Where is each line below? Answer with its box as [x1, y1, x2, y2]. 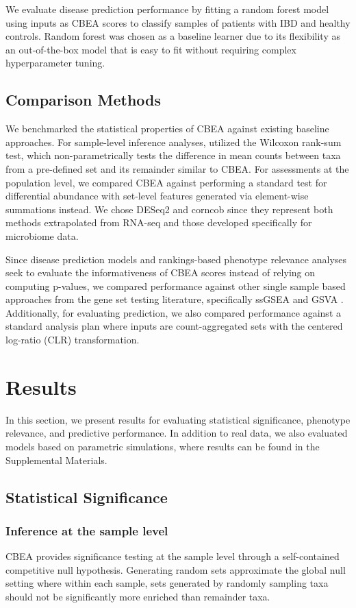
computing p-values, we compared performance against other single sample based [5, 278, 346, 293]
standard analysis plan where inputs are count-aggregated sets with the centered [5, 319, 343, 333]
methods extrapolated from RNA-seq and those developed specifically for [5, 215, 312, 230]
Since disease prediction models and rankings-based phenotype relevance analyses [5, 252, 347, 266]
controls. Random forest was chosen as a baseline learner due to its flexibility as [5, 29, 340, 43]
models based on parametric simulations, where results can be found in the [5, 439, 320, 453]
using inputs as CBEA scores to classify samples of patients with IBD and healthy [5, 15, 351, 29]
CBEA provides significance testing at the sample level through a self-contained [5, 549, 340, 563]
